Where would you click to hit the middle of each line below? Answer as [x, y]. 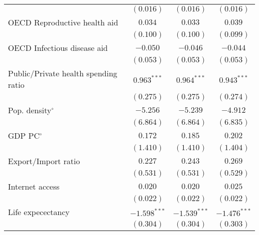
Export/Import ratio [44, 161]
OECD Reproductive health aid [63, 22]
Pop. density [30, 110]
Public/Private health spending [63, 73]
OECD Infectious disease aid [58, 48]
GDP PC [24, 135]
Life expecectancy [39, 212]
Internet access [34, 186]
